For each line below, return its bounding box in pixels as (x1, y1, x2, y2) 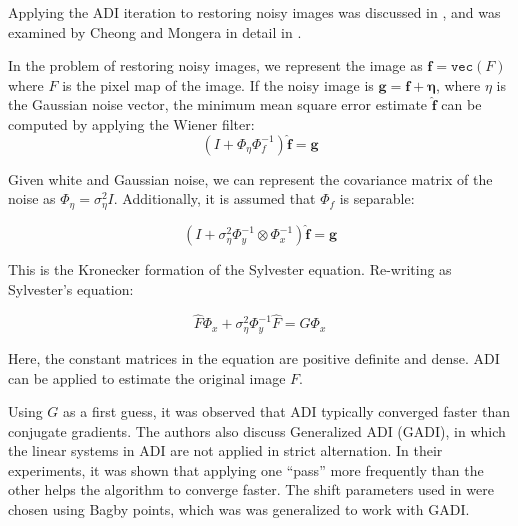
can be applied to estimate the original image (8, 367, 286, 388)
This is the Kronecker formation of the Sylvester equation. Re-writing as (8, 259, 452, 280)
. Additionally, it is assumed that (113, 188, 316, 209)
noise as (8, 188, 56, 209)
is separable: (339, 188, 415, 209)
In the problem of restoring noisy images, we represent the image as (8, 55, 423, 76)
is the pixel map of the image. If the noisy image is (62, 74, 374, 95)
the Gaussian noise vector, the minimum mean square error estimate (8, 94, 428, 115)
